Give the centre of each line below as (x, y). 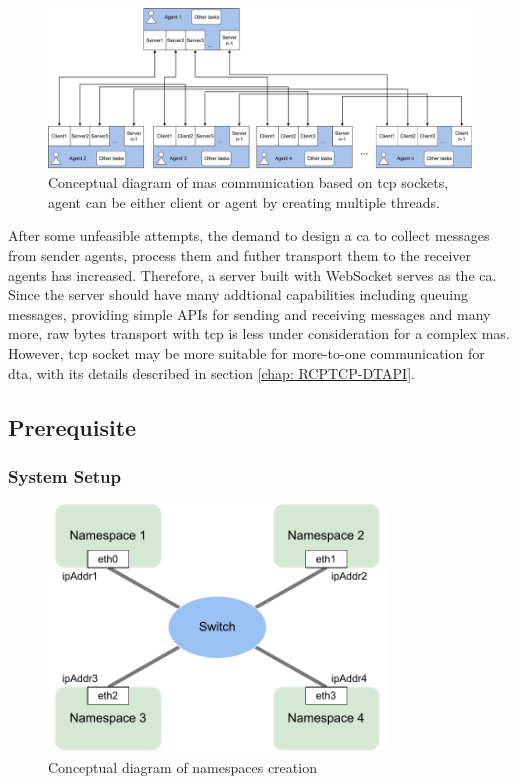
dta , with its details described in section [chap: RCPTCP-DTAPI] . (211, 372)
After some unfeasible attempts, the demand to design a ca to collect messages (249, 235)
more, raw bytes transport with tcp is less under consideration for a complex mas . (259, 333)
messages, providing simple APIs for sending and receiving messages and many (249, 313)
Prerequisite (72, 426)
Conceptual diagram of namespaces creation (182, 766)
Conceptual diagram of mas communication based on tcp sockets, (248, 182)
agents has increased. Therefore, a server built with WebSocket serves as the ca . (252, 274)
